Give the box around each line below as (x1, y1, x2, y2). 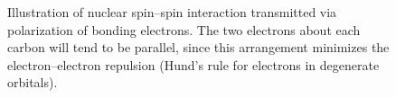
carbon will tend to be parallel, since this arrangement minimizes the (7, 38, 390, 57)
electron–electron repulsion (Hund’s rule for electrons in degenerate (7, 55, 380, 74)
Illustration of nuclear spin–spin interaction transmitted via (7, 3, 337, 21)
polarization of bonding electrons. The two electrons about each (7, 20, 361, 39)
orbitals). (7, 73, 58, 92)
